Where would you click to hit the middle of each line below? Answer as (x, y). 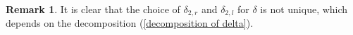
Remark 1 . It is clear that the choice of (93, 9)
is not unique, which (304, 9)
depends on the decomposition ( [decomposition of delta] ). (130, 23)
